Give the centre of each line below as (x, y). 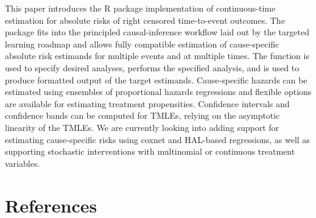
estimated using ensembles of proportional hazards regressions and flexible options (158, 92)
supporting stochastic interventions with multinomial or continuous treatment (150, 151)
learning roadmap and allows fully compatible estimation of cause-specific (142, 44)
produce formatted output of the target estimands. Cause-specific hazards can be (156, 79)
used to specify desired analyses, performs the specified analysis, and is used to (152, 67)
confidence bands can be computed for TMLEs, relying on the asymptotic (142, 115)
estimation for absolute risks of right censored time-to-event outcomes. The (145, 20)
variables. (23, 163)
